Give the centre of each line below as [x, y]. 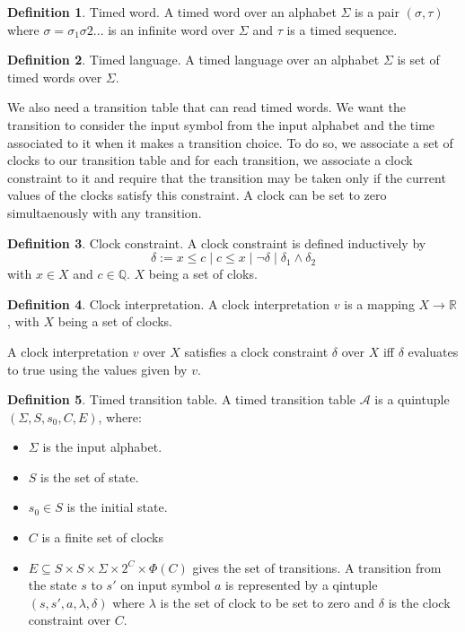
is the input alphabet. [102, 447]
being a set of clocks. [115, 321]
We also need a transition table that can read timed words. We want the [207, 107]
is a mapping [379, 303]
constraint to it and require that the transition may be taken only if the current [227, 177]
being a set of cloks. [203, 274]
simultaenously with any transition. [105, 212]
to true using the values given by [97, 369]
